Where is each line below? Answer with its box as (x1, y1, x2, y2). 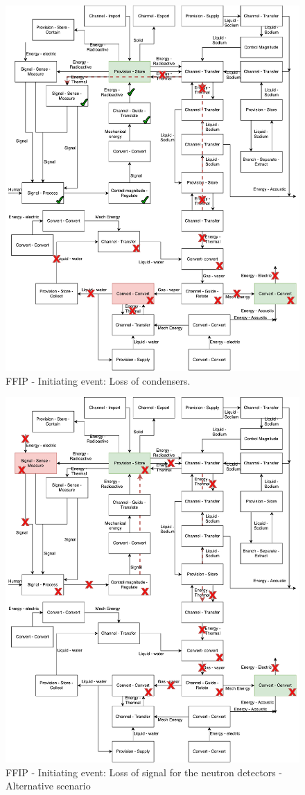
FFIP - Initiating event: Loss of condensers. (6, 373, 191, 387)
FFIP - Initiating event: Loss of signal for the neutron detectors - (6, 765, 283, 779)
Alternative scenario (6, 778, 91, 793)
